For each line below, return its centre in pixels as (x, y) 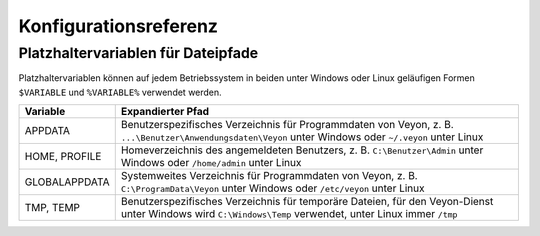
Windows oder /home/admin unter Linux (211, 163)
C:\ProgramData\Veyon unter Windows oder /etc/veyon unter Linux (272, 188)
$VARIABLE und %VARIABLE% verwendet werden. (120, 92)
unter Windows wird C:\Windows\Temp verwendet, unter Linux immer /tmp (289, 214)
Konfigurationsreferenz (118, 26)
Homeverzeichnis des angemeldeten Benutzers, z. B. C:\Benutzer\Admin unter (302, 150)
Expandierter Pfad (165, 112)
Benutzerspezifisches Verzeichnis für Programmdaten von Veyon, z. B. (287, 125)
